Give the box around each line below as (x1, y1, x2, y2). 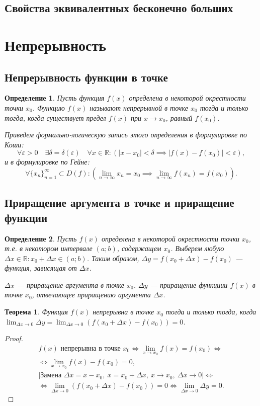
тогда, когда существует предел (5, 112, 106, 123)
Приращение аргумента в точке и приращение (5, 195, 234, 210)
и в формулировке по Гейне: (5, 156, 90, 167)
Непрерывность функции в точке (5, 69, 168, 85)
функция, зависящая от (5, 263, 77, 273)
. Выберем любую (170, 243, 224, 254)
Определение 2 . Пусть (5, 233, 77, 243)
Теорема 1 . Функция (5, 306, 68, 317)
